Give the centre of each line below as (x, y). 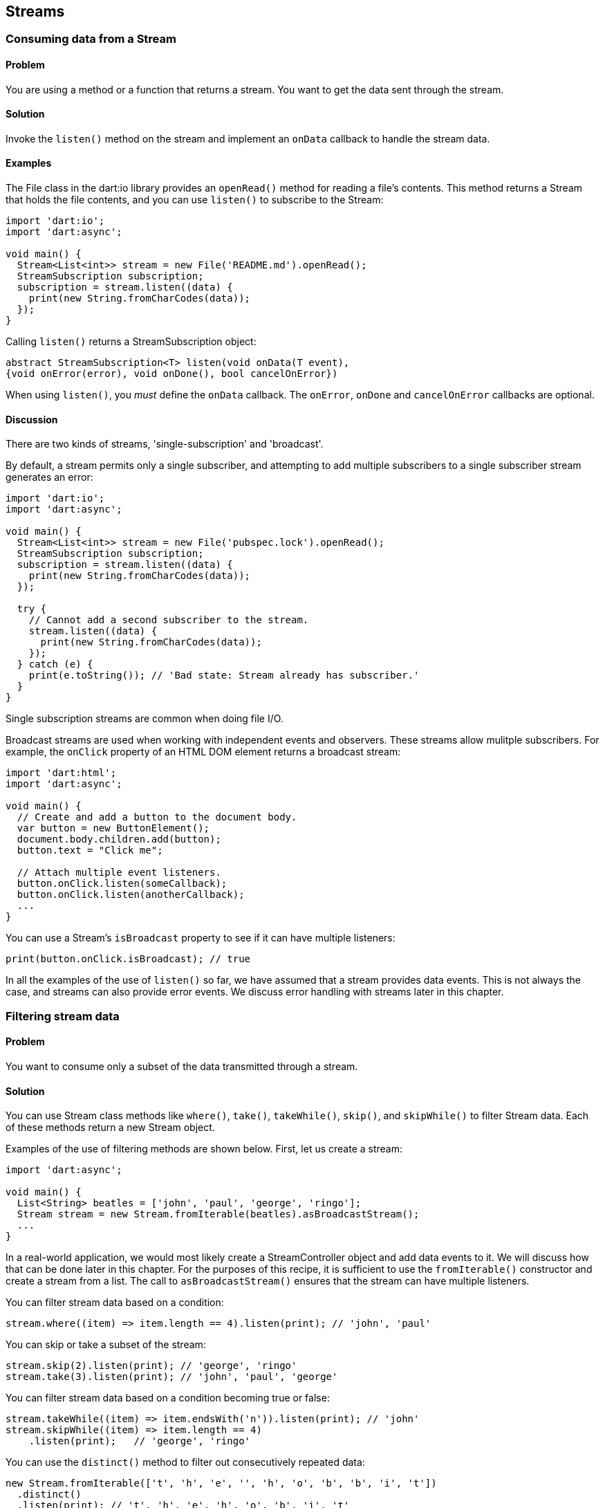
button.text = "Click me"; (90, 850)
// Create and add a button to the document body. (157, 817)
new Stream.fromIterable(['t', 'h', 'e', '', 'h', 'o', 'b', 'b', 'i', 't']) (221, 1483)
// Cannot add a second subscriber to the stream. (169, 620)
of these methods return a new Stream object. (110, 1128)
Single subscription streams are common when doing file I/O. (145, 719)
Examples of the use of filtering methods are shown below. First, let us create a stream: (204, 1149)
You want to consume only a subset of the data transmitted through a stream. (182, 1066)
